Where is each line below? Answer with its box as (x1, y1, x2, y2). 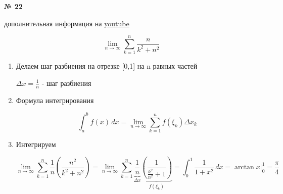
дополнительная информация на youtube (4, 18, 129, 28)
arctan (234, 164, 254, 171)
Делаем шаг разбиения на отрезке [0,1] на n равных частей (16, 61, 198, 71)
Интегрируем (16, 139, 56, 150)
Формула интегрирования (16, 94, 94, 105)
